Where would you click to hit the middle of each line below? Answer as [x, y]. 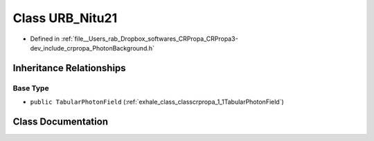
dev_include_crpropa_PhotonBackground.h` [92, 48]
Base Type [31, 88]
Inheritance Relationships [69, 68]
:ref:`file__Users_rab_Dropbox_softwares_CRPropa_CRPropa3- [150, 39]
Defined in [45, 39]
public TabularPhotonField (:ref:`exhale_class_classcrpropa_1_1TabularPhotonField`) [157, 102]
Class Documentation [61, 121]
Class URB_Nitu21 [65, 18]
